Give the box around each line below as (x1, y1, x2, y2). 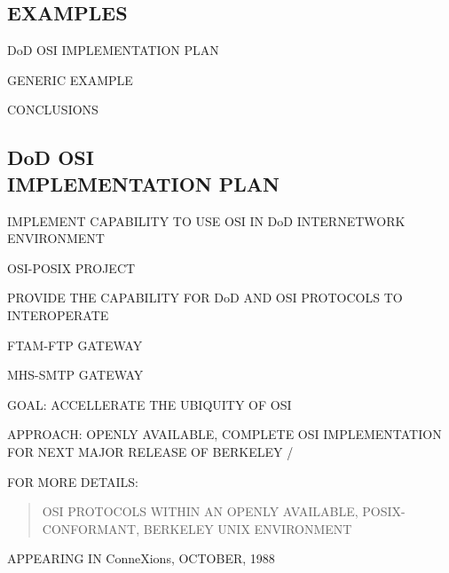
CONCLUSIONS (7, 100, 98, 119)
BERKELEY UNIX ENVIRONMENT (143, 519, 352, 538)
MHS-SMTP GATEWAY (7, 365, 144, 384)
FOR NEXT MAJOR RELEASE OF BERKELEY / (7, 442, 294, 460)
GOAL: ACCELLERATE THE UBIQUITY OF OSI (7, 395, 292, 413)
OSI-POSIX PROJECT (7, 258, 136, 277)
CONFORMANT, (42, 519, 140, 538)
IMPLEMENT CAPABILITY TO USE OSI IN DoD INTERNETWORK (7, 211, 406, 230)
